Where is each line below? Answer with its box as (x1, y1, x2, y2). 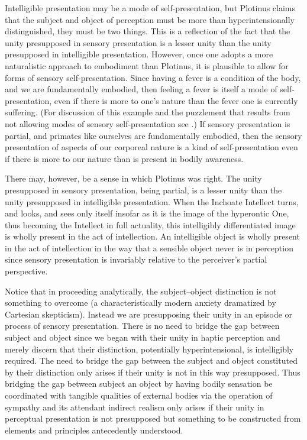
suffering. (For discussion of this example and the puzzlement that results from (5, 106, 290, 118)
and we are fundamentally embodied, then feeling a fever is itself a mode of (5, 83, 277, 95)
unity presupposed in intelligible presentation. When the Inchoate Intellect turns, (5, 195, 299, 208)
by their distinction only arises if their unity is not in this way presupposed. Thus (5, 365, 300, 378)
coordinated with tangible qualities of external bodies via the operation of (5, 389, 273, 401)
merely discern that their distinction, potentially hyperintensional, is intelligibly (5, 342, 294, 355)
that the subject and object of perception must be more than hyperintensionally (5, 13, 295, 25)
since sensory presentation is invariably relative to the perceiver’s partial (5, 253, 267, 266)
